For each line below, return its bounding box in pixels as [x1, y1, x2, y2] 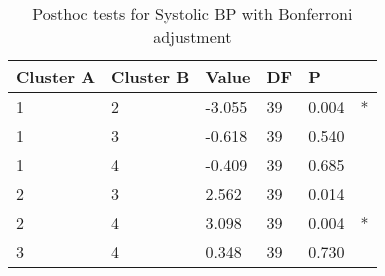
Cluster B [111, 65, 190, 88]
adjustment [153, 25, 232, 48]
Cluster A [16, 65, 96, 88]
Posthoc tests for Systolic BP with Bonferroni [32, 2, 353, 25]
